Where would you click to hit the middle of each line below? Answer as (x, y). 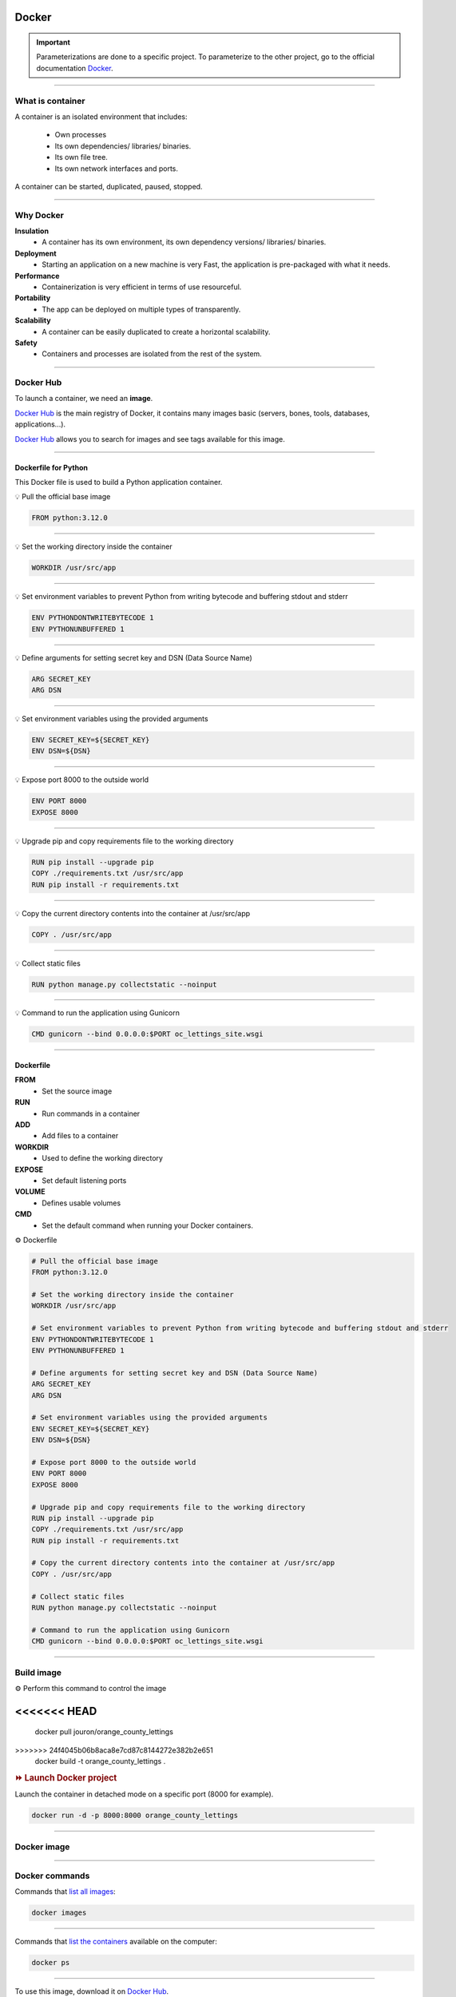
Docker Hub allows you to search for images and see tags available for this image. (150, 439)
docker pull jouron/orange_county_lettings (104, 1732)
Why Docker (39, 215)
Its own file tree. (81, 157)
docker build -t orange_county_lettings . (100, 1761)
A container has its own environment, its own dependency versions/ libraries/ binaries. (184, 242)
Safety (26, 343)
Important (54, 42)
